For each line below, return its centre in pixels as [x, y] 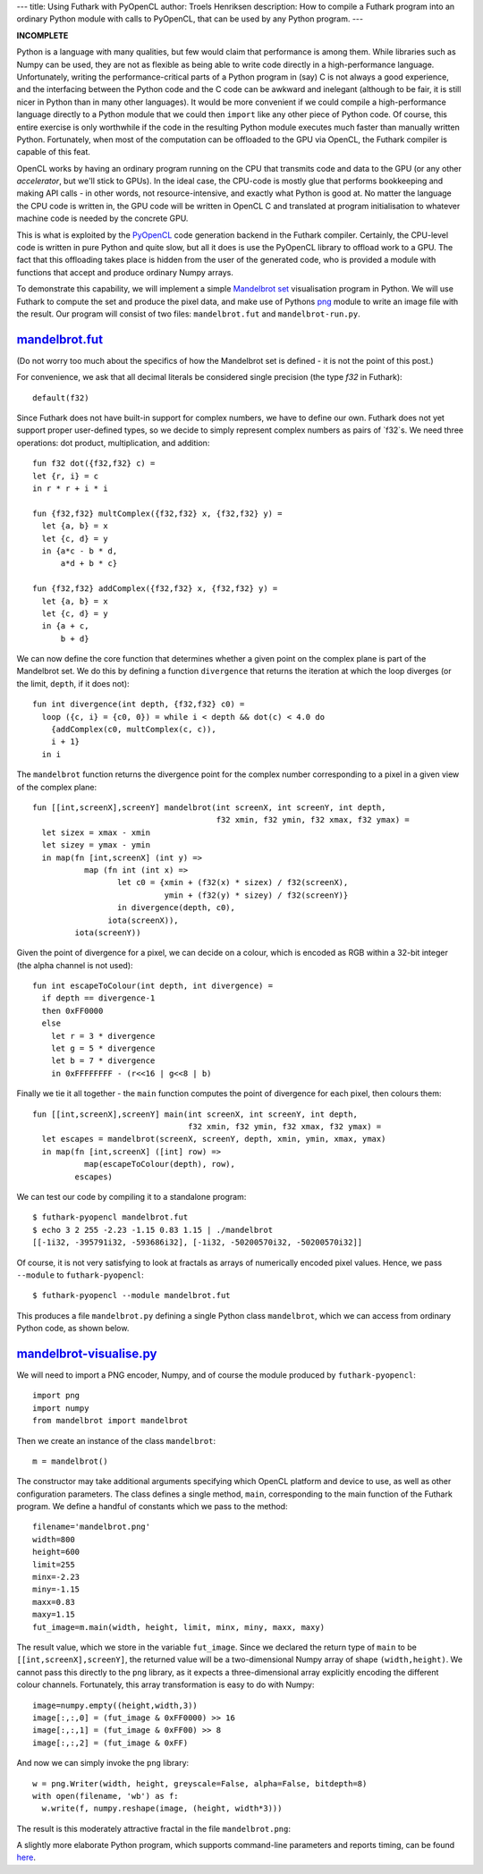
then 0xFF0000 [72, 1011]
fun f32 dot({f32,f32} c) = [94, 464]
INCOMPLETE [42, 35]
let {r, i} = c [66, 476]
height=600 [56, 1552]
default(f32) [61, 397]
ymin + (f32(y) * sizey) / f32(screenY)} [256, 895]
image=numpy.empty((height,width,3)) [115, 1705]
